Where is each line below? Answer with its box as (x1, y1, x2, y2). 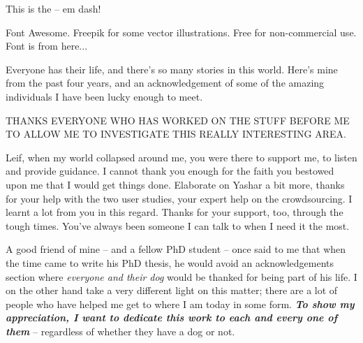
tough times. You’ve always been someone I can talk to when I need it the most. (6, 218, 350, 233)
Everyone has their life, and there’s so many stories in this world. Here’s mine (6, 61, 338, 76)
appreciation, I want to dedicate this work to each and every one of (6, 310, 338, 325)
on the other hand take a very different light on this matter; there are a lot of (6, 283, 338, 298)
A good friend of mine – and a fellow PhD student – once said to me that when (6, 242, 346, 256)
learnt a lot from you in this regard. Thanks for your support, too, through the (6, 205, 343, 219)
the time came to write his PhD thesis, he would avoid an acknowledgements (6, 255, 334, 270)
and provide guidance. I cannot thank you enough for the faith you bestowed (6, 163, 334, 178)
